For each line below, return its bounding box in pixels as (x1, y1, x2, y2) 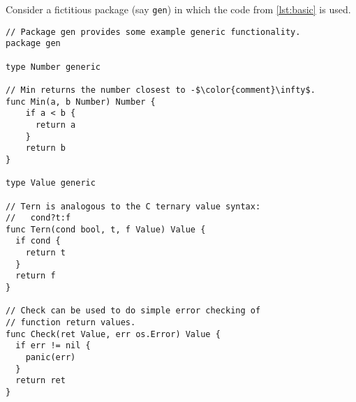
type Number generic (6, 61, 101, 72)
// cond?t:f (6, 213, 71, 223)
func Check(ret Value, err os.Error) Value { (6, 329, 221, 339)
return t (25, 248, 66, 258)
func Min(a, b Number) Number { (6, 96, 156, 107)
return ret (15, 375, 66, 386)
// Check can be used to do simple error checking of (6, 306, 261, 316)
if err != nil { (15, 341, 91, 351)
